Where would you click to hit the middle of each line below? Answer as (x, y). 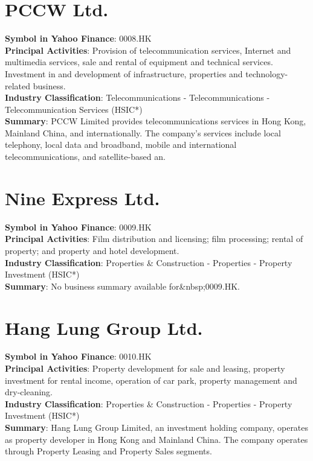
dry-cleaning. (29, 392)
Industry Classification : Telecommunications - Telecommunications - (137, 97)
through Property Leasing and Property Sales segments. (108, 451)
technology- (267, 73)
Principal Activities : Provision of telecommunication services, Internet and (148, 50)
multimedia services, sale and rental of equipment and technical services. (139, 62)
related (18, 85)
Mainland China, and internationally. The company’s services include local (143, 132)
